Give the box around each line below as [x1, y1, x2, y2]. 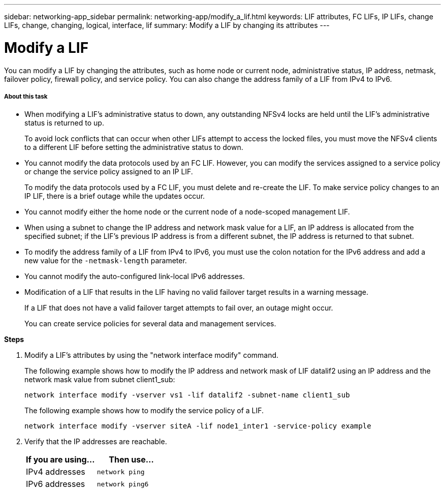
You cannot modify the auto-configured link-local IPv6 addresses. [24, 272, 245, 281]
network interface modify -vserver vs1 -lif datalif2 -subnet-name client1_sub [24, 391, 350, 399]
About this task [4, 93, 48, 100]
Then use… [109, 454, 154, 465]
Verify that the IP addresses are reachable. [24, 437, 167, 446]
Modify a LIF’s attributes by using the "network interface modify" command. [24, 351, 279, 360]
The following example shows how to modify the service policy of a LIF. [24, 406, 264, 415]
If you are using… [26, 454, 95, 465]
